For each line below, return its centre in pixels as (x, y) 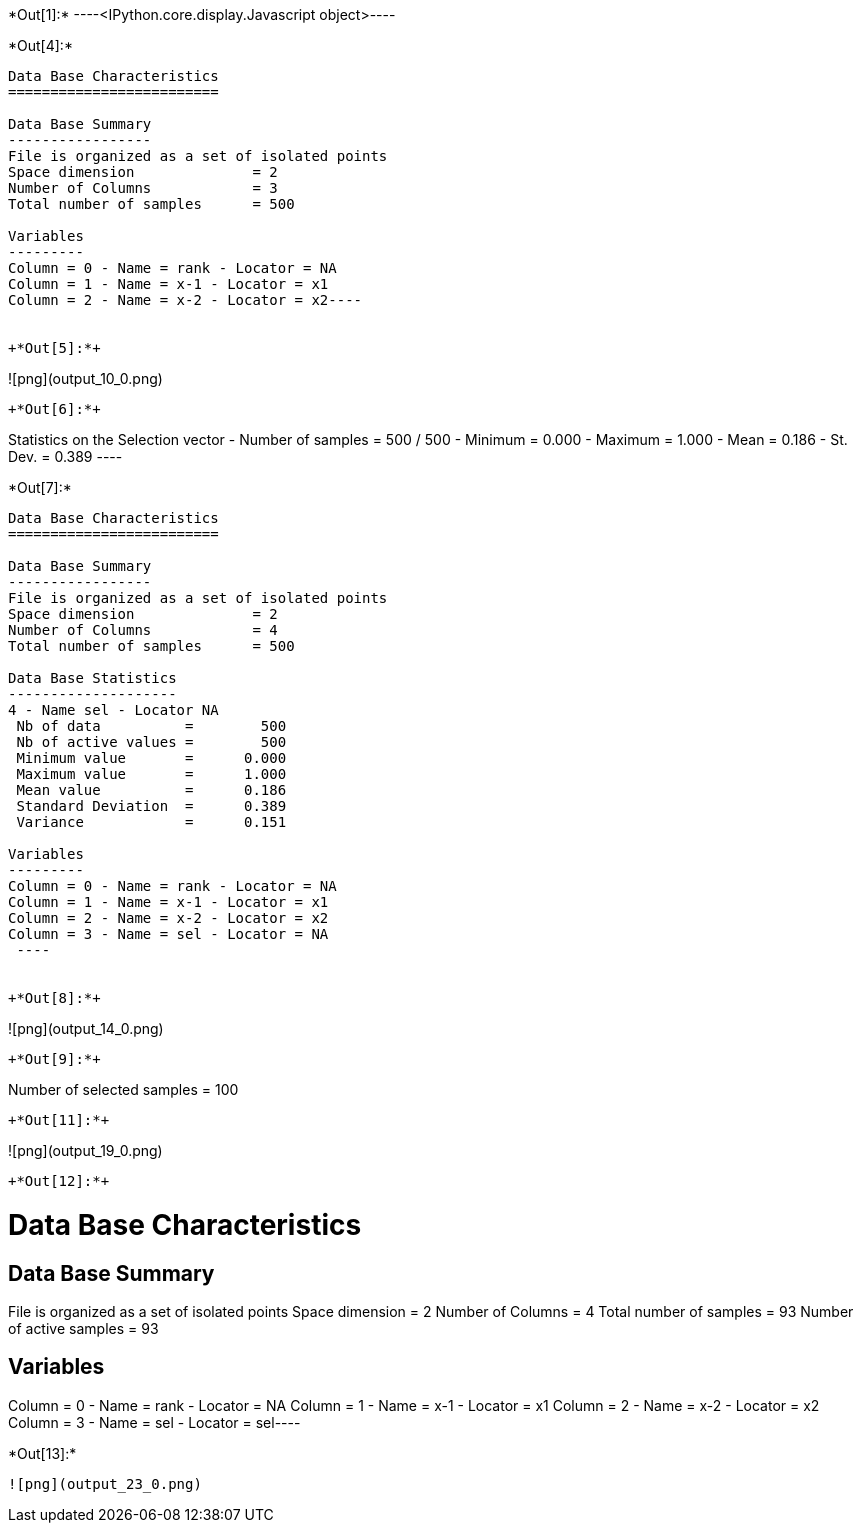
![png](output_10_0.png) (85, 378)
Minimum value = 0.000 (151, 758)
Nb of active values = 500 (151, 742)
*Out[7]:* (40, 487)
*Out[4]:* (40, 45)
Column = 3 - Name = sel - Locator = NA (168, 934)
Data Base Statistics (92, 678)
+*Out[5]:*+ (54, 348)
